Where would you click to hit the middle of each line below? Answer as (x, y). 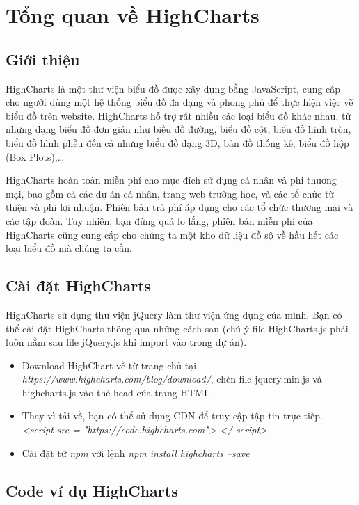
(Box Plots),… (35, 156)
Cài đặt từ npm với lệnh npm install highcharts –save (136, 452)
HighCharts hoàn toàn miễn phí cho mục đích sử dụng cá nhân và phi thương (171, 180)
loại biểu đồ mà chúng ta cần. (69, 248)
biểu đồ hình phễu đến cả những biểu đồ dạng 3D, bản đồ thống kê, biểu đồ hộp (177, 142)
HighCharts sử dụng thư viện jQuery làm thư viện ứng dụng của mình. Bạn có (174, 314)
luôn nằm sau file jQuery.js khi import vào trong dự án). (126, 342)
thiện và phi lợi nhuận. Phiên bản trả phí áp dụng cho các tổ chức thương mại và (179, 207)
